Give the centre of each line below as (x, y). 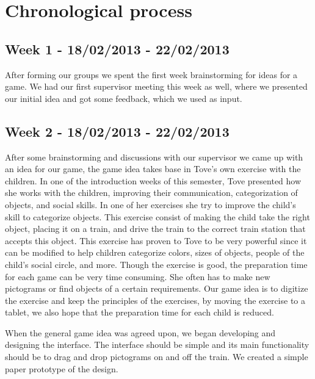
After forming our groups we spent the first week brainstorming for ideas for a (151, 74)
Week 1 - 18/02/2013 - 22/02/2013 (117, 49)
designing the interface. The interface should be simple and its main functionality (157, 345)
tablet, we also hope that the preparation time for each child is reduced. (139, 312)
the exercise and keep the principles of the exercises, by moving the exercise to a (155, 300)
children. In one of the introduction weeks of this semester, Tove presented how (153, 180)
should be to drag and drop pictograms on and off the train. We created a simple (157, 357)
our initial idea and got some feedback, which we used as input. (124, 98)
